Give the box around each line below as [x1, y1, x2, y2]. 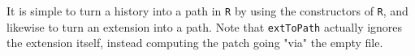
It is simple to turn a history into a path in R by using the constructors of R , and [6, 2, 409, 19]
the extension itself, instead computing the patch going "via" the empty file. [6, 34, 383, 51]
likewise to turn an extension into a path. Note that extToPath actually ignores [6, 18, 403, 35]
